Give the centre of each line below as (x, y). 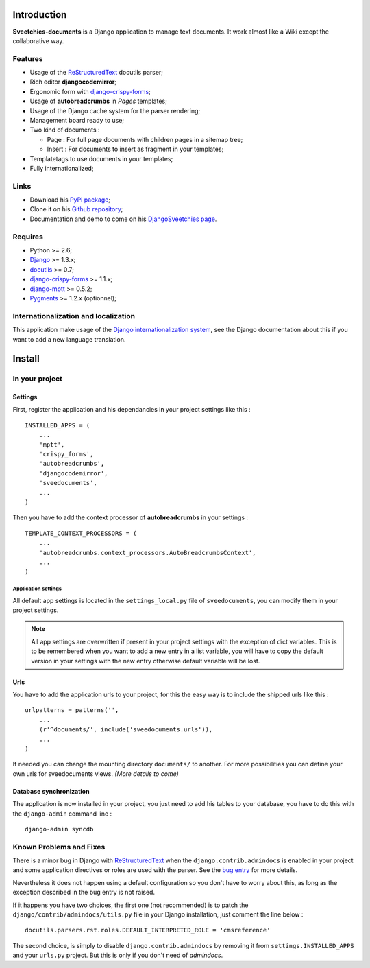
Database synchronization (51, 791)
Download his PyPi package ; (70, 200)
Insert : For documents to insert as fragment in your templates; (135, 149)
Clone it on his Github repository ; (76, 209)
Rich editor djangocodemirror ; (73, 82)
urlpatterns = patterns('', (72, 710)
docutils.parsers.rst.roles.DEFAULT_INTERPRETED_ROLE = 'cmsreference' (148, 930)
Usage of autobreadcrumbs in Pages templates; (98, 101)
